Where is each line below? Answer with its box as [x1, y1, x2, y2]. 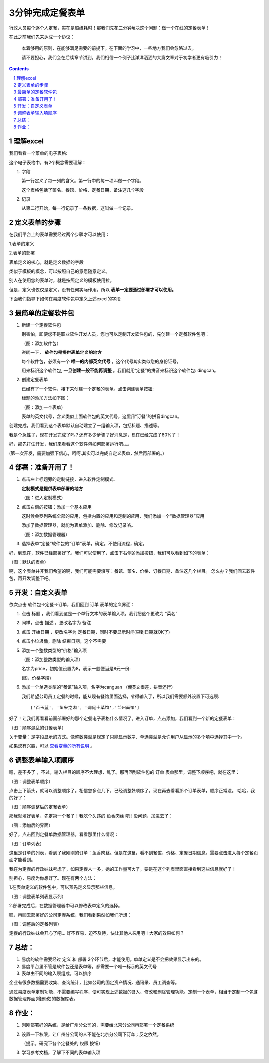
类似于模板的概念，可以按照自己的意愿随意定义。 [9, 268, 110, 274]
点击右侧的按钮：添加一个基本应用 [21, 504, 92, 510]
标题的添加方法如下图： [21, 395, 70, 401]
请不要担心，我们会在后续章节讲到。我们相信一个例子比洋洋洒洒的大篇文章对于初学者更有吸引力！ [21, 54, 223, 60]
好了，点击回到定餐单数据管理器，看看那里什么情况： [9, 831, 119, 837]
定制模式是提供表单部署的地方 [21, 485, 83, 491]
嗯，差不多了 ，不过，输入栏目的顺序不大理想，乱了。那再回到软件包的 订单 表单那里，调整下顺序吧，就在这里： [9, 769, 240, 775]
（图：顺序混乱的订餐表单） [9, 724, 66, 731]
